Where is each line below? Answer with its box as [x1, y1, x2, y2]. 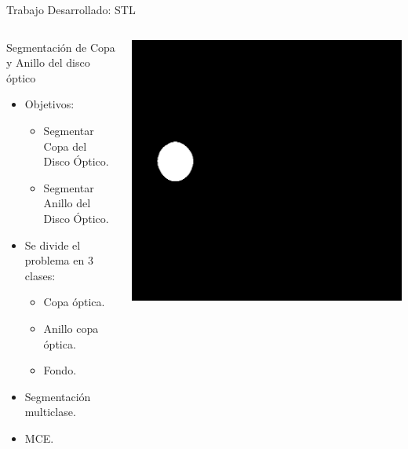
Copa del [43, 137, 87, 154]
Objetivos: [24, 96, 75, 112]
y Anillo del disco [6, 54, 90, 71]
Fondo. [43, 362, 77, 378]
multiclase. [24, 403, 76, 420]
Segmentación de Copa [6, 38, 115, 55]
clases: [24, 267, 56, 283]
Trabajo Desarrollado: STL [6, 2, 136, 17]
